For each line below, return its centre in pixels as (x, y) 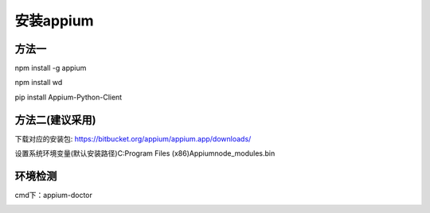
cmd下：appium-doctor (54, 196)
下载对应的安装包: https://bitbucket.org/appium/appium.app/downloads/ (133, 138)
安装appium (55, 21)
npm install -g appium (51, 68)
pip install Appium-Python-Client (68, 97)
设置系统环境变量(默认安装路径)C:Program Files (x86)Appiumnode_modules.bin (145, 153)
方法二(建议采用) (55, 120)
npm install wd (39, 83)
